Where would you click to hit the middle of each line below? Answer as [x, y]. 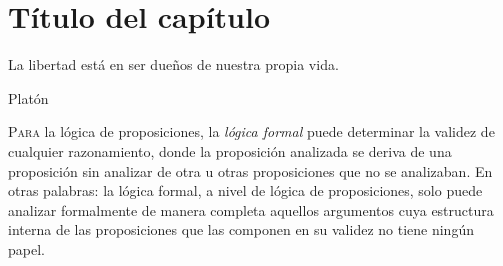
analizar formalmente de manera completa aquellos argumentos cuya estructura [251, 209]
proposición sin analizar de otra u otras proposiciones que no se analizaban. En [250, 170]
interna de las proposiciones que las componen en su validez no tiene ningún [241, 229]
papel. [26, 248]
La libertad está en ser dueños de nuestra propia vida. [173, 64]
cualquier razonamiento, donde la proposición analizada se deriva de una [230, 150]
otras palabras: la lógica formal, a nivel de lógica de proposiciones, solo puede [245, 190]
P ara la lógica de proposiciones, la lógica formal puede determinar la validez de [251, 131]
